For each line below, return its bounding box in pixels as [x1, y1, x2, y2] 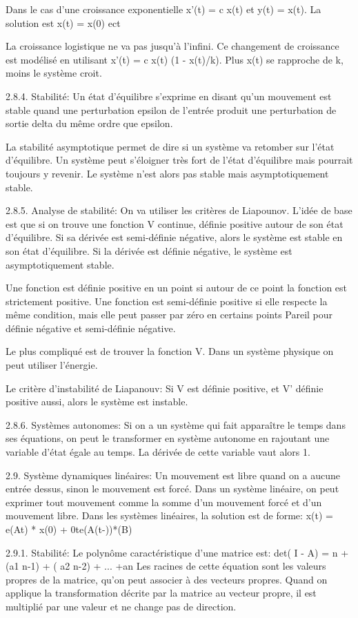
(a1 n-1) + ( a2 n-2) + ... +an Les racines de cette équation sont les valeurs [6, 559, 326, 573]
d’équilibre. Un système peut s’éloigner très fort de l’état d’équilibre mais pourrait [6, 153, 353, 167]
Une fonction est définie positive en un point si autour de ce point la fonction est [6, 280, 348, 295]
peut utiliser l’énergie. [6, 358, 98, 372]
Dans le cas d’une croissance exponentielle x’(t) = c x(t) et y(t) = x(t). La [6, 2, 321, 16]
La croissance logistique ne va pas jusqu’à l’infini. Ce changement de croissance [6, 39, 339, 53]
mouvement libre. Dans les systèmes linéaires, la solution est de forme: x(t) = [6, 508, 333, 523]
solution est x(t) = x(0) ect [6, 15, 121, 30]
